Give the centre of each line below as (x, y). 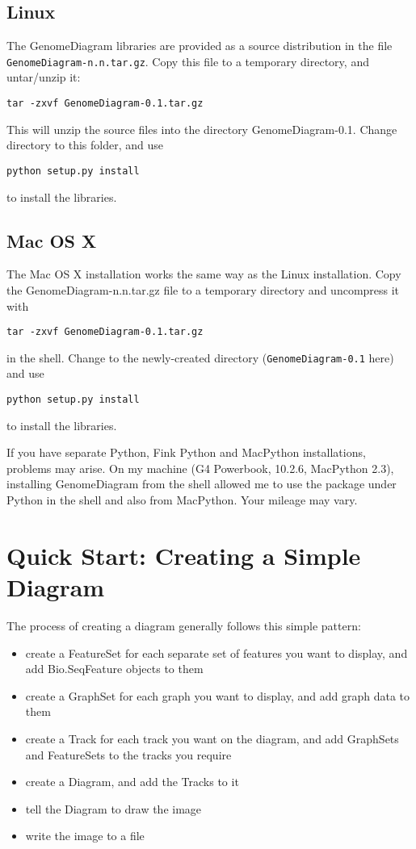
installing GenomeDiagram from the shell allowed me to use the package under (202, 484)
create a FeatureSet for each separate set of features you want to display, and (216, 652)
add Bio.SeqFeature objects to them (114, 669)
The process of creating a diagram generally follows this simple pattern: (184, 625)
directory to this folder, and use (85, 145)
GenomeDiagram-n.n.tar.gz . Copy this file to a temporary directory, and (188, 61)
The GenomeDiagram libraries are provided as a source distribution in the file (200, 46)
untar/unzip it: (44, 77)
